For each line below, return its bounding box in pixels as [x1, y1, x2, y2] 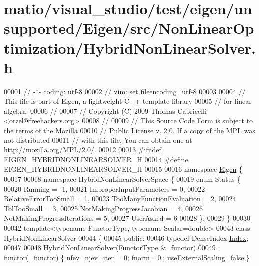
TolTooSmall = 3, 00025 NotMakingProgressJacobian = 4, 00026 [4, 203, 203, 213]
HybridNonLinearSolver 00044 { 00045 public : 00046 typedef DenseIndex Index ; [4, 232, 249, 243]
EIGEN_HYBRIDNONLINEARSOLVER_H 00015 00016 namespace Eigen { [4, 164, 242, 174]
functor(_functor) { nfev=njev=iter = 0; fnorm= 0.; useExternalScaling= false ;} [4, 252, 250, 262]
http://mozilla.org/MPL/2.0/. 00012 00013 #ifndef [4, 144, 161, 155]
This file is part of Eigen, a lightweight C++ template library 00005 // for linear [4, 96, 252, 106]
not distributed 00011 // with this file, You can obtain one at [4, 134, 192, 145]
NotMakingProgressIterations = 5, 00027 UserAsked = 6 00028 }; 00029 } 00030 [4, 213, 251, 223]
